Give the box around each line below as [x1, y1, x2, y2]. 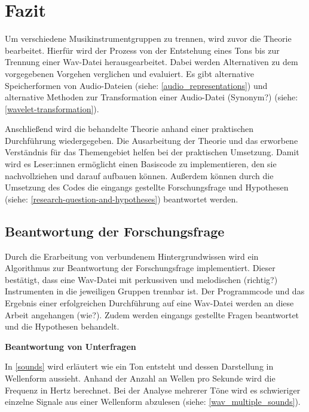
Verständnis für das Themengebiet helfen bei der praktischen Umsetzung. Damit [5, 146, 299, 158]
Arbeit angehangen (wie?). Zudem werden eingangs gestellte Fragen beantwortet [5, 308, 299, 321]
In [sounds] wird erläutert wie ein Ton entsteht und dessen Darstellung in [5, 360, 274, 373]
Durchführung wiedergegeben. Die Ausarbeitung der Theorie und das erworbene [5, 134, 298, 146]
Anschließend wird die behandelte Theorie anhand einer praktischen [5, 122, 254, 135]
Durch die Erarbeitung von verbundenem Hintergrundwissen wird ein [5, 250, 259, 262]
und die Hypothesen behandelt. [5, 320, 120, 333]
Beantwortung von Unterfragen [5, 340, 136, 352]
